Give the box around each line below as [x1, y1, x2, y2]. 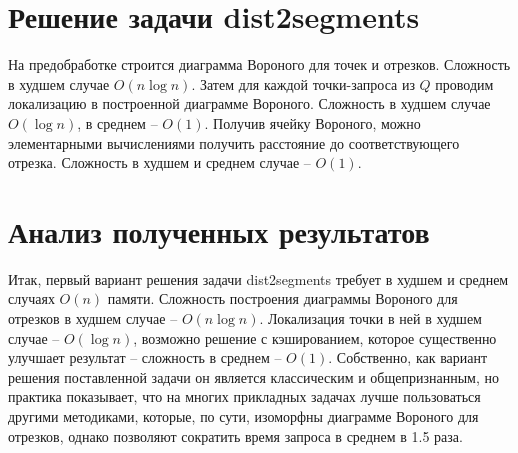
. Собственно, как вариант [328, 347, 488, 368]
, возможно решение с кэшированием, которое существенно [133, 327, 497, 348]
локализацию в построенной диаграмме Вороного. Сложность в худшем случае [8, 93, 491, 114]
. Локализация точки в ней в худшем [259, 308, 482, 328]
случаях [8, 288, 55, 309]
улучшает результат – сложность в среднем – [8, 347, 282, 368]
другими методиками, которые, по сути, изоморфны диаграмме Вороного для [8, 405, 479, 426]
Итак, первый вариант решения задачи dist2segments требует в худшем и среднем [8, 268, 509, 289]
